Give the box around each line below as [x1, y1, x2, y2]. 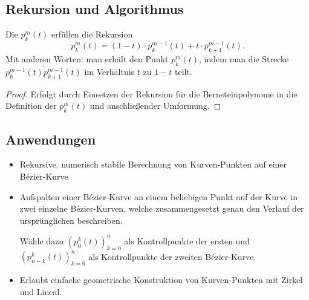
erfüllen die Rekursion [51, 28, 133, 41]
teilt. [175, 65, 192, 77]
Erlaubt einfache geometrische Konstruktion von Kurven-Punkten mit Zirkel [19, 273, 303, 285]
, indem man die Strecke [199, 52, 289, 65]
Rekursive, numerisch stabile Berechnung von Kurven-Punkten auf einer [19, 158, 287, 171]
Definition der [5, 99, 57, 112]
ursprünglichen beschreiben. [19, 214, 123, 226]
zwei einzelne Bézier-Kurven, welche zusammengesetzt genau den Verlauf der [19, 202, 304, 215]
